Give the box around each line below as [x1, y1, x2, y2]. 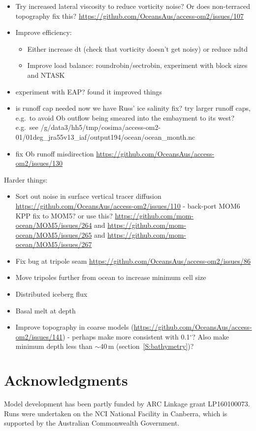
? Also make [192, 331, 229, 341]
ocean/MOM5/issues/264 [15, 220, 92, 230]
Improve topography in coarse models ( [15, 322, 134, 332]
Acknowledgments [4, 370, 128, 390]
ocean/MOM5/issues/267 [15, 239, 92, 249]
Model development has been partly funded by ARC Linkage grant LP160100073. [4, 399, 250, 409]
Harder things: [4, 174, 48, 185]
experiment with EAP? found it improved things [15, 86, 162, 96]
